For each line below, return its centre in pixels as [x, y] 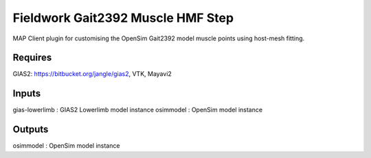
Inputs [27, 93]
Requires [32, 58]
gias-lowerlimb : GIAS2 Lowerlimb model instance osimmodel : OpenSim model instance [138, 110]
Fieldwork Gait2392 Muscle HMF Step [123, 18]
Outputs [31, 130]
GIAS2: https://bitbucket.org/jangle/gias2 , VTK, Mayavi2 [92, 74]
